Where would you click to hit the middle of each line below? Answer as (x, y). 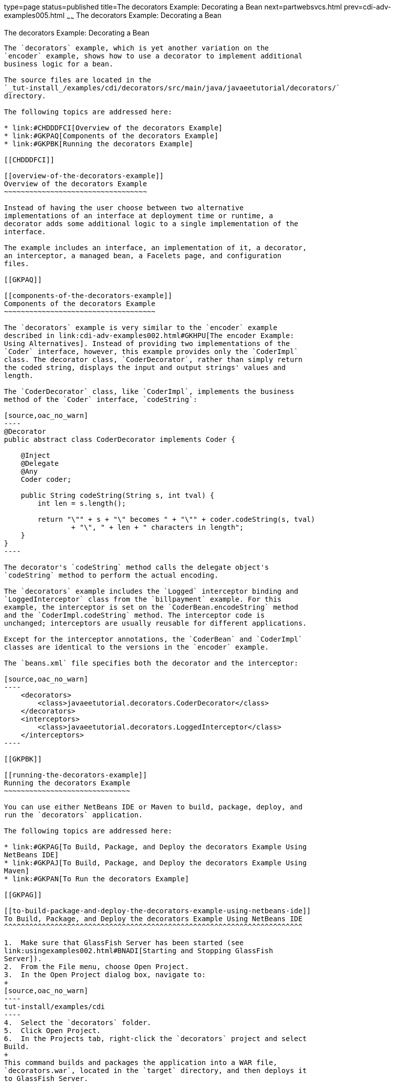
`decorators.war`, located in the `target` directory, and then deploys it (155, 1070)
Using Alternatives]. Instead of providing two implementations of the (147, 343)
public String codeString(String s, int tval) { (117, 495)
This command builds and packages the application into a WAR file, (141, 1062)
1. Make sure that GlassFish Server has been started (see (124, 942)
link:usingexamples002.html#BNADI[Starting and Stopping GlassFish (139, 950)
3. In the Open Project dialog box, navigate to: (105, 974)
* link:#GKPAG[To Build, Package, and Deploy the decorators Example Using (155, 847)
